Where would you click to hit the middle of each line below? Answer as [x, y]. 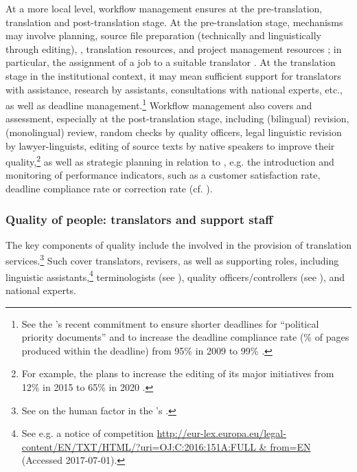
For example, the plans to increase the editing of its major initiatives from [178, 373]
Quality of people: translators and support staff [139, 219]
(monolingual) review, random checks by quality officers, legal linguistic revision [174, 132]
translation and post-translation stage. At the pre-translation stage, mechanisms [174, 22]
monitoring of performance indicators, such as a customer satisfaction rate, [163, 175]
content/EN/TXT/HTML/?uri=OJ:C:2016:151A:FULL [139, 446]
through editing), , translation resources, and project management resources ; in [174, 48]
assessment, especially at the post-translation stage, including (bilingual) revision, [177, 119]
